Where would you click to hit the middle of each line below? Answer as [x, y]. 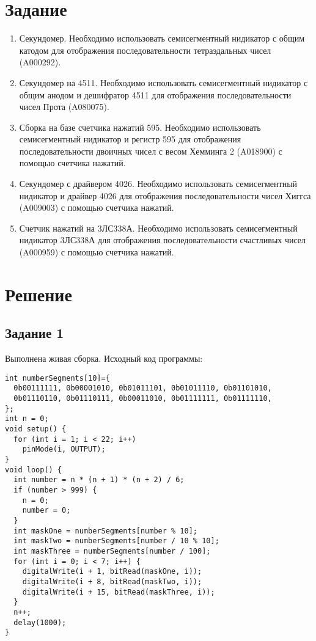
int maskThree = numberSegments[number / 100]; [112, 551]
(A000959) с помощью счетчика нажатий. [97, 252]
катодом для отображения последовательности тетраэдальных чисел [145, 50]
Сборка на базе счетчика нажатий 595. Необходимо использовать [140, 127]
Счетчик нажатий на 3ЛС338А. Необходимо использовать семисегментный [158, 228]
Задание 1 [35, 333]
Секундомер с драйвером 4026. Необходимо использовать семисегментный [158, 184]
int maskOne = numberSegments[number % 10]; [105, 531]
